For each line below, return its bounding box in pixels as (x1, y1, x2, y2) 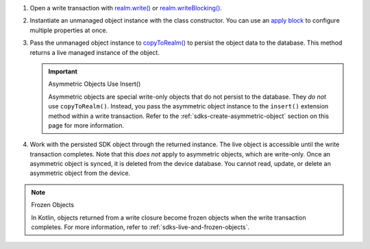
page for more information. (48, 121, 125, 130)
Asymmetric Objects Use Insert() (48, 80, 141, 88)
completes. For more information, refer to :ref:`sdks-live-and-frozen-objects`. (31, 223, 250, 231)
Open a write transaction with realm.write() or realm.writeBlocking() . (29, 4, 223, 12)
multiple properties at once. (29, 26, 108, 34)
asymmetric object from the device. (29, 169, 130, 178)
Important (48, 67, 78, 75)
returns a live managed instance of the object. (29, 48, 160, 56)
